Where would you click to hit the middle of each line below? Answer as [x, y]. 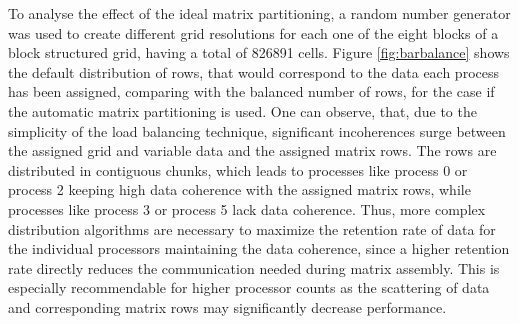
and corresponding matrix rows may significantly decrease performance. [227, 306]
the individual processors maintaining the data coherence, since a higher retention [259, 248]
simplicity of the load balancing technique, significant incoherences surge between [257, 130]
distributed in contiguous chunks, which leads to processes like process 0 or [238, 169]
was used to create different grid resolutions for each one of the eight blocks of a [253, 32]
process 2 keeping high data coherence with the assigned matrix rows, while [239, 189]
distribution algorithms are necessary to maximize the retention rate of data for [252, 228]
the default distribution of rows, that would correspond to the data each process [253, 71]
